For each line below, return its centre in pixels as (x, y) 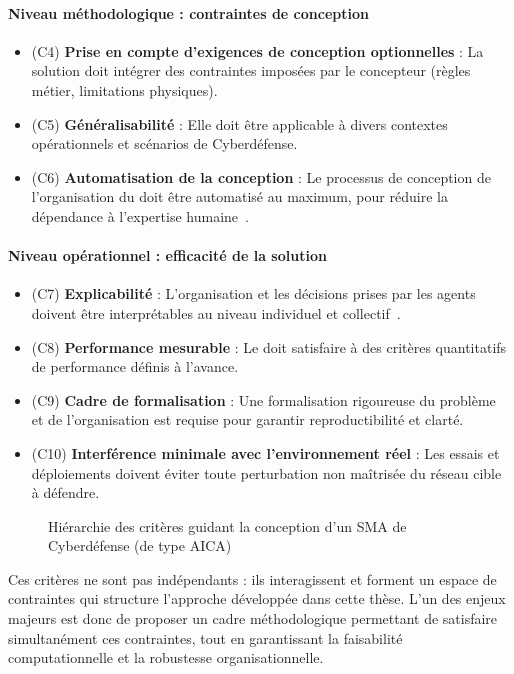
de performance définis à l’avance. (135, 366)
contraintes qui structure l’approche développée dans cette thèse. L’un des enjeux (257, 598)
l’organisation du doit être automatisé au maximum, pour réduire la (239, 196)
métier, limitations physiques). (124, 89)
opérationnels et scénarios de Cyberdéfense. (164, 143)
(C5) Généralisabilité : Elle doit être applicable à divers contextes (239, 123)
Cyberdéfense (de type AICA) (140, 545)
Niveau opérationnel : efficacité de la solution (167, 255)
